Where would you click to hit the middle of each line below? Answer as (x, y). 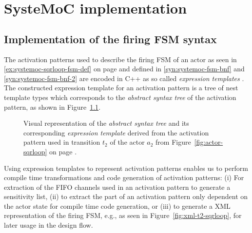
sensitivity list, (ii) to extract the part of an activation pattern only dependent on (126, 196)
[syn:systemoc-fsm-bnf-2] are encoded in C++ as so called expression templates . (124, 78)
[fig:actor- (209, 142)
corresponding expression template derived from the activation (116, 132)
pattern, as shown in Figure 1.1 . (52, 107)
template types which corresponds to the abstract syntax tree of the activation (120, 97)
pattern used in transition (62, 142)
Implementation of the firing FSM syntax (110, 39)
